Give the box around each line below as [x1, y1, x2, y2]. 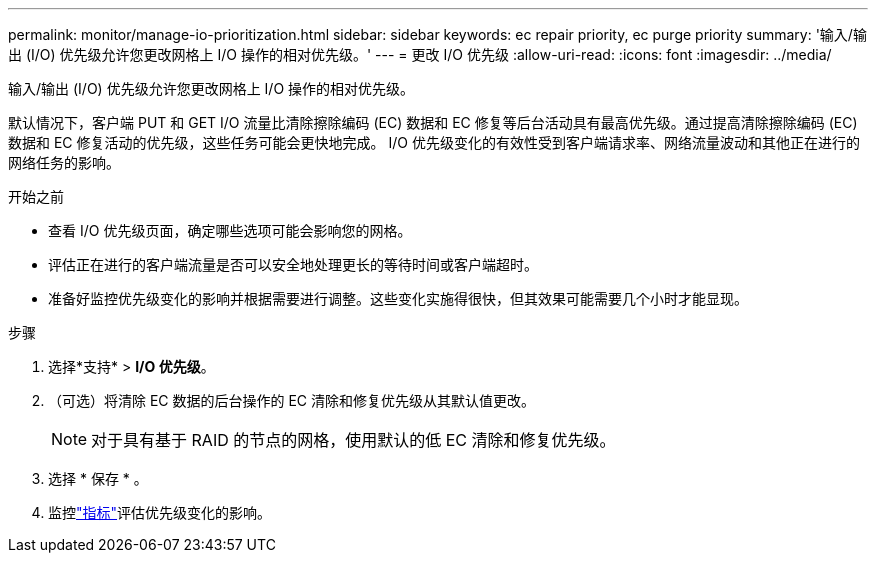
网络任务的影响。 [8, 154, 120, 171]
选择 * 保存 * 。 [48, 470, 148, 487]
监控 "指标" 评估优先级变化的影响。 [48, 504, 272, 521]
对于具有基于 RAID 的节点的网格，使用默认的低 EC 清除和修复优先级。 [91, 430, 616, 450]
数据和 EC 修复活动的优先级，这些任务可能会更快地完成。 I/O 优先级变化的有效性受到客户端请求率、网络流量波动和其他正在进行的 [8, 134, 860, 151]
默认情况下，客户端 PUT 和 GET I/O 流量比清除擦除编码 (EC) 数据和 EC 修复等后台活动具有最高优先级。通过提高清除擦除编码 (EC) [8, 114, 858, 131]
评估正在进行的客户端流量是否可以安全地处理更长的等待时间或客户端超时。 [48, 256, 538, 273]
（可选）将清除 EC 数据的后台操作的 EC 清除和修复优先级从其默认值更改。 [48, 392, 536, 409]
